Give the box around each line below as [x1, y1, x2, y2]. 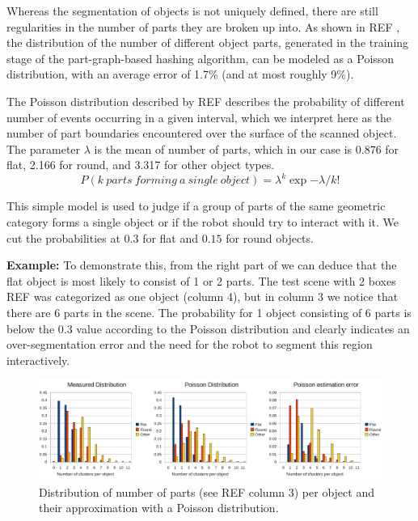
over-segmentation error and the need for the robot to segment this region [6, 336, 373, 353]
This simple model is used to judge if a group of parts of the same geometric [6, 197, 386, 214]
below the [6, 320, 55, 337]
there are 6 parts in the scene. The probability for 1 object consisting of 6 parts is [6, 304, 412, 320]
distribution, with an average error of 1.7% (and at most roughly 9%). [6, 66, 354, 83]
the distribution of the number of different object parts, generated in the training [6, 34, 409, 51]
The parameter [6, 140, 81, 157]
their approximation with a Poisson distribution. [39, 499, 279, 516]
